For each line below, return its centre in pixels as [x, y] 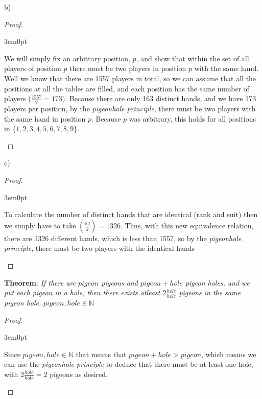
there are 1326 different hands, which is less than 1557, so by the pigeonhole [123, 238]
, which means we [229, 354]
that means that [101, 354]
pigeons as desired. [79, 374]
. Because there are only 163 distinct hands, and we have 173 [161, 98]
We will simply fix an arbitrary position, [67, 58]
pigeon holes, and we [217, 282]
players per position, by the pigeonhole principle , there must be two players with [130, 108]
